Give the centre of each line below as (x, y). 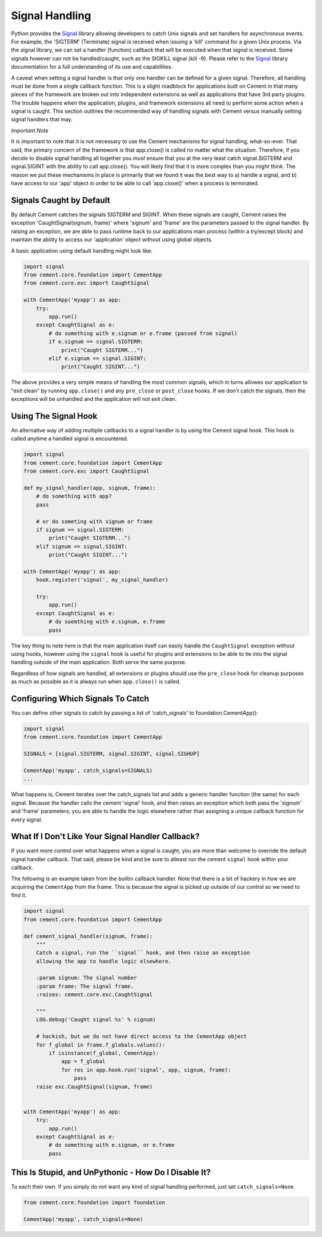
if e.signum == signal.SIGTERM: (96, 342)
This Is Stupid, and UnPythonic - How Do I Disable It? (111, 1173)
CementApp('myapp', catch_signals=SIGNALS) (88, 770)
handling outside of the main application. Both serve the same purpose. (99, 662)
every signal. (27, 819)
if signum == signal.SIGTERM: (80, 530)
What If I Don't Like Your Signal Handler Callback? (105, 837)
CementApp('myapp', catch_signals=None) (83, 1219)
